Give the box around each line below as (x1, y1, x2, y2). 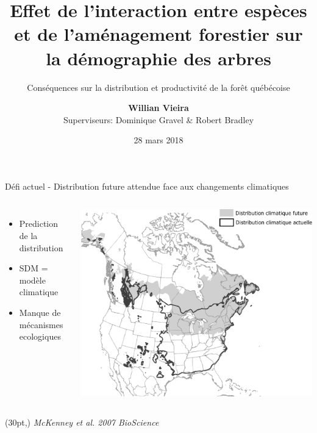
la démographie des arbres (46, 45, 271, 70)
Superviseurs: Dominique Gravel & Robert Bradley (63, 113, 254, 126)
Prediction (19, 217, 59, 230)
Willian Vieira (128, 101, 189, 114)
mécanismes (19, 318, 63, 331)
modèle (19, 273, 46, 286)
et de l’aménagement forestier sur (14, 21, 303, 46)
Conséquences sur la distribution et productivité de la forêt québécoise (27, 81, 290, 93)
